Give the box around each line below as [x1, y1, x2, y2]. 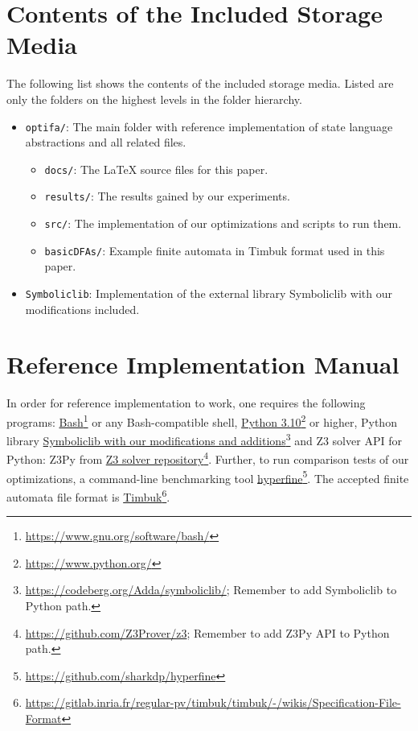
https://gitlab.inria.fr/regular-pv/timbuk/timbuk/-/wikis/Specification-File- [25, 694, 401, 711]
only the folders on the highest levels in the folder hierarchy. [6, 90, 302, 107]
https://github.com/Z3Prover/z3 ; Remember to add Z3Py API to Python [25, 624, 390, 641]
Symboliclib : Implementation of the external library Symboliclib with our [25, 284, 392, 301]
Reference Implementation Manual [6, 348, 400, 381]
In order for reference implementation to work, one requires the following [6, 394, 366, 411]
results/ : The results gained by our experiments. [44, 188, 290, 204]
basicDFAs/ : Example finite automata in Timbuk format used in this [44, 242, 385, 258]
